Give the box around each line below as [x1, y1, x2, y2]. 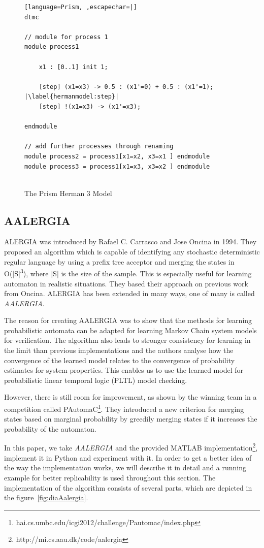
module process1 [24, 43, 79, 51]
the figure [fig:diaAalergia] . [4, 492, 88, 503]
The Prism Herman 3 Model [24, 187, 112, 198]
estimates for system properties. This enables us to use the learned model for [4, 365, 244, 375]
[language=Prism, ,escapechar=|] [24, 4, 137, 11]
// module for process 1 [24, 33, 108, 41]
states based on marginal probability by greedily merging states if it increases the [4, 413, 257, 424]
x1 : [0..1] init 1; [39, 63, 108, 71]
